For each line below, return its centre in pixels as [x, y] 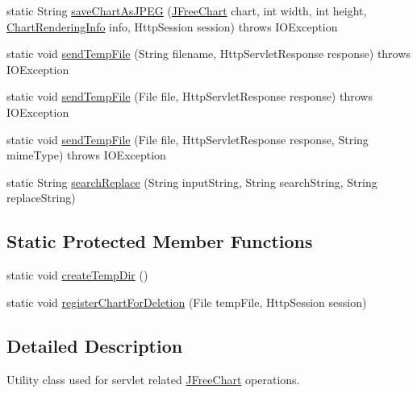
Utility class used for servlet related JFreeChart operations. [153, 379]
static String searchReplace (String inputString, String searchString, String [192, 182]
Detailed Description [95, 345]
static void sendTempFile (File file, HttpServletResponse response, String [188, 139]
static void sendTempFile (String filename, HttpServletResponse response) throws [208, 54]
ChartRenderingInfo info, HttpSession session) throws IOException [172, 26]
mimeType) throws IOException [86, 155]
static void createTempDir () [77, 275]
